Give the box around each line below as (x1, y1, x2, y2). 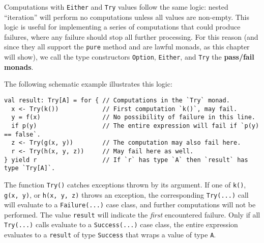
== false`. (4, 130, 41, 138)
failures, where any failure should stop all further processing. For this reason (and (4, 31, 258, 42)
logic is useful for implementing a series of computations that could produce (4, 21, 241, 32)
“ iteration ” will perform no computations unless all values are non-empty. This (4, 11, 250, 22)
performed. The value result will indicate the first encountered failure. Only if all (4, 209, 260, 220)
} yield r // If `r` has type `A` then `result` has (4, 156, 248, 164)
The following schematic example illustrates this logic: (4, 78, 172, 89)
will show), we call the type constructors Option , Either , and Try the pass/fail (4, 51, 254, 62)
